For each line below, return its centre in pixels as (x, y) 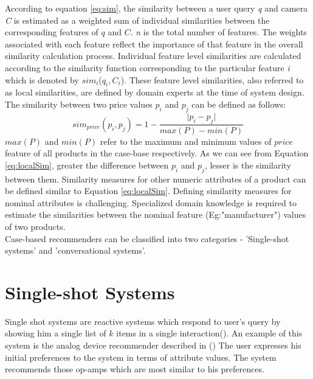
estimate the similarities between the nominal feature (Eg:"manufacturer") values (156, 214)
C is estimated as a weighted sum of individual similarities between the (137, 20)
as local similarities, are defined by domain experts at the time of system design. (155, 92)
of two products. (35, 226)
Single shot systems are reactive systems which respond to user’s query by (143, 321)
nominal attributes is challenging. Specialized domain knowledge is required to (151, 202)
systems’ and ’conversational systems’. (75, 250)
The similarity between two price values (79, 104)
